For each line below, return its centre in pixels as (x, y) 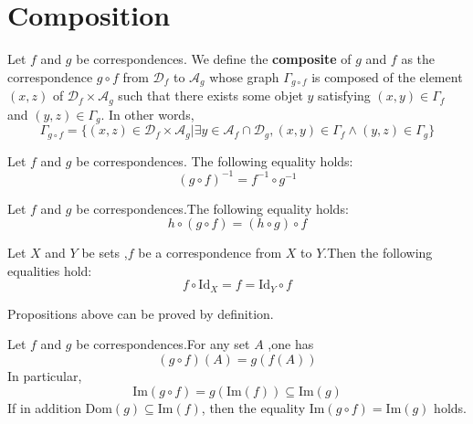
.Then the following (378, 253)
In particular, (45, 376)
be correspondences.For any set (163, 344)
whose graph (244, 76)
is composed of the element (387, 76)
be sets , (105, 253)
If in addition (44, 407)
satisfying (344, 95)
